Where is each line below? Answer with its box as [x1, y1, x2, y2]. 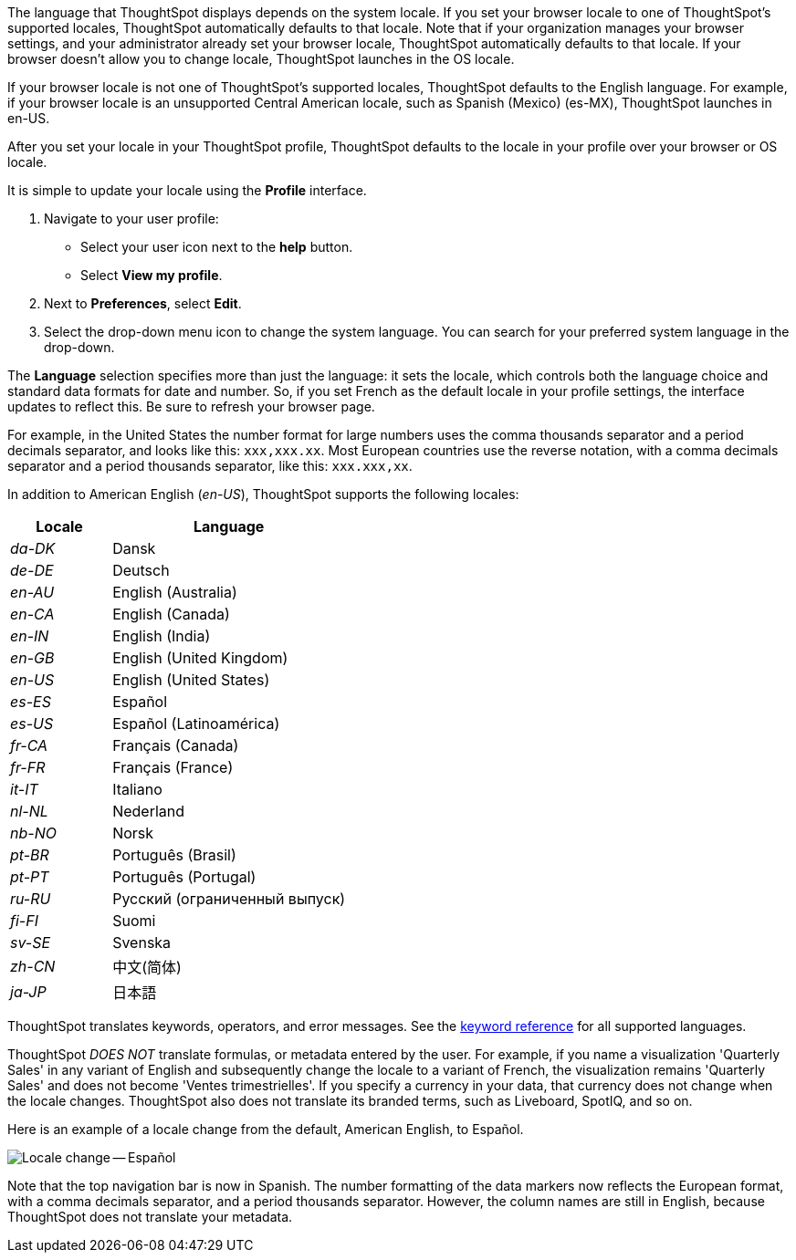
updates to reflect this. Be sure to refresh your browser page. [7, 399, 375, 414]
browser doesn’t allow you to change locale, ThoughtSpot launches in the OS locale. [7, 51, 515, 67]
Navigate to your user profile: [44, 211, 219, 226]
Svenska [112, 933, 172, 952]
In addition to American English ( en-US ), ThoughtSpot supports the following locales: [7, 486, 519, 502]
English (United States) [112, 671, 270, 689]
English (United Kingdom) [112, 649, 288, 667]
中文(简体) [112, 958, 182, 976]
